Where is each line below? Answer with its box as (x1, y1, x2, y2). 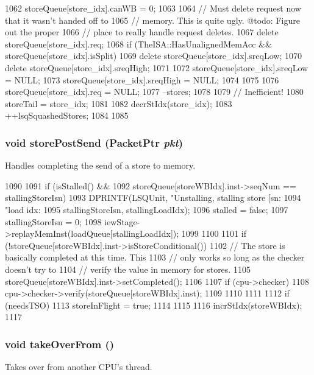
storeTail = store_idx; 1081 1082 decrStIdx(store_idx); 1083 (5, 97, 232, 110)
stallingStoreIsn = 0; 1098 (5, 215, 102, 228)
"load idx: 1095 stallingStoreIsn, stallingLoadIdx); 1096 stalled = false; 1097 (5, 203, 288, 216)
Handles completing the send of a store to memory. (5, 159, 196, 172)
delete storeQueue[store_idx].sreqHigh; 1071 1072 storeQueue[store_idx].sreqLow (5, 61, 309, 74)
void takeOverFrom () (5, 336, 115, 351)
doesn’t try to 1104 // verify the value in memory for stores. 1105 (5, 262, 251, 275)
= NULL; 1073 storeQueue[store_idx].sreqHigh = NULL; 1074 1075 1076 (5, 73, 279, 86)
